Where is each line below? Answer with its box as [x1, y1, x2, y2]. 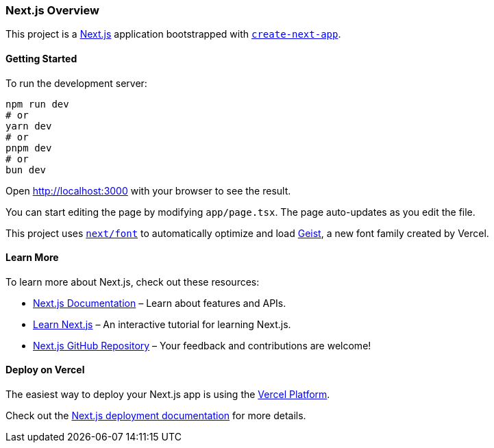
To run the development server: [5, 77, 147, 89]
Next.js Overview [5, 3, 99, 17]
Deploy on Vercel [5, 364, 85, 376]
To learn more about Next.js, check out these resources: [5, 275, 260, 288]
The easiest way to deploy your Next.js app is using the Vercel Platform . [5, 388, 330, 401]
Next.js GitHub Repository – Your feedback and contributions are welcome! [33, 339, 371, 351]
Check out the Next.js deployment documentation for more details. [5, 410, 306, 422]
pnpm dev [5, 142, 52, 153]
